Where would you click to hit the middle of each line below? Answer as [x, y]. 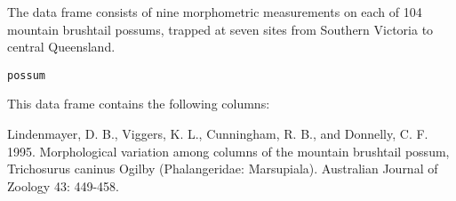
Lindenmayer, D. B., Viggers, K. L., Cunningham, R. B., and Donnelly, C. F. [218, 134]
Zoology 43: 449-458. [63, 185]
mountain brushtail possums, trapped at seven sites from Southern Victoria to [220, 29]
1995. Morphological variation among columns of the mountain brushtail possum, [228, 151]
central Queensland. [61, 47]
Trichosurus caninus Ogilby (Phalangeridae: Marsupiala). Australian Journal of [223, 169]
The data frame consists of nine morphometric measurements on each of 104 [215, 12]
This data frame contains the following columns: [139, 104]
